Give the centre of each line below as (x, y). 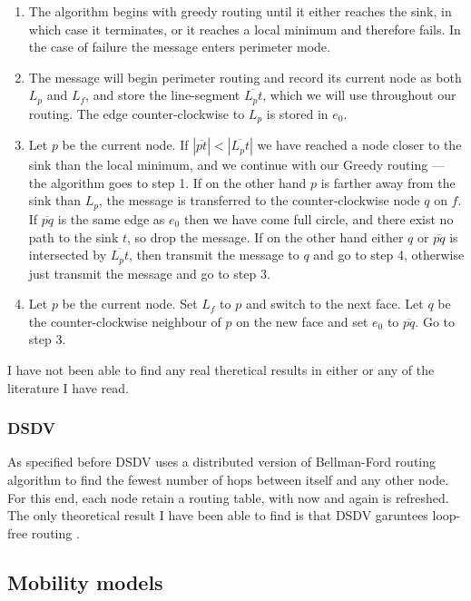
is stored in (297, 113)
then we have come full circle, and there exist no (319, 218)
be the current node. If (125, 145)
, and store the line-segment (163, 95)
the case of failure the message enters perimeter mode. (179, 47)
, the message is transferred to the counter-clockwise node (259, 200)
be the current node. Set (130, 304)
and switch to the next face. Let (334, 304)
